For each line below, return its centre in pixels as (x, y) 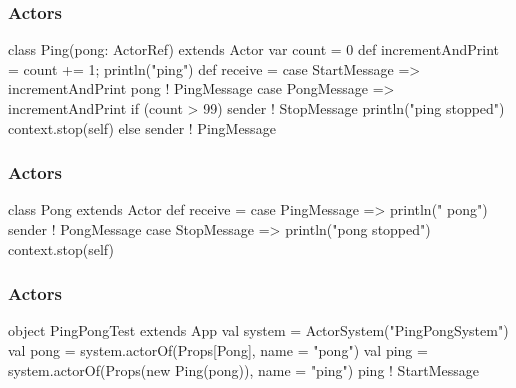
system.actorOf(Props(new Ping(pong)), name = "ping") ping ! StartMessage (244, 369)
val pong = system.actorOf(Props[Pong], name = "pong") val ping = (218, 350)
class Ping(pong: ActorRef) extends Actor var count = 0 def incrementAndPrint (254, 49)
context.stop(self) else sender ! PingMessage (142, 127)
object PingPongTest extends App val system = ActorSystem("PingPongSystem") (258, 330)
